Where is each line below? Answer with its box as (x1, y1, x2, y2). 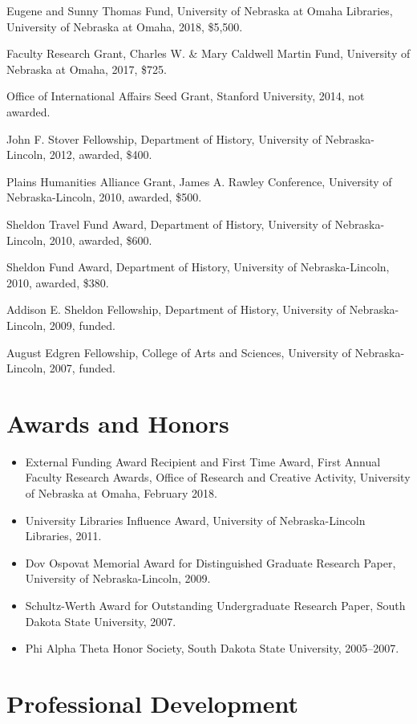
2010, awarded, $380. (6, 274, 109, 291)
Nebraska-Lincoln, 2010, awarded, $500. (6, 189, 202, 205)
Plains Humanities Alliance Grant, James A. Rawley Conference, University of (6, 173, 392, 189)
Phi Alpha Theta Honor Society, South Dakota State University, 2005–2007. (25, 640, 399, 657)
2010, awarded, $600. (49, 231, 152, 248)
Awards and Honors (6, 406, 229, 439)
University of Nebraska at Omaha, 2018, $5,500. (6, 18, 243, 35)
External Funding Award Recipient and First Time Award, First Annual (25, 453, 381, 470)
